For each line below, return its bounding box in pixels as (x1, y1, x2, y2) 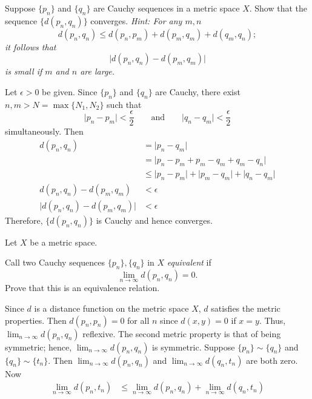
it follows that (5, 40, 56, 53)
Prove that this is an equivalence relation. (5, 281, 160, 294)
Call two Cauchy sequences (5, 256, 105, 269)
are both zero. (246, 354, 298, 366)
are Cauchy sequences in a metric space (93, 2, 240, 14)
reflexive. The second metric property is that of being (82, 327, 281, 340)
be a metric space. (30, 235, 98, 248)
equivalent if (167, 256, 211, 269)
